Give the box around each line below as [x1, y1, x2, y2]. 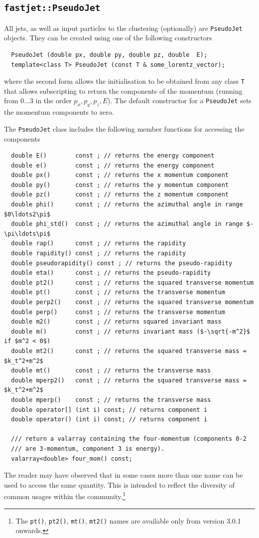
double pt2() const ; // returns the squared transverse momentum [11, 279, 254, 286]
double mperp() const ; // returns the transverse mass [11, 396, 211, 403]
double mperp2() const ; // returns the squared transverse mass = [11, 376, 247, 384]
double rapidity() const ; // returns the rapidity [11, 250, 186, 257]
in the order [35, 95, 72, 106]
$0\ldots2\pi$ [4, 210, 51, 218]
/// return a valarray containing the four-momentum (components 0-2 [11, 435, 247, 443]
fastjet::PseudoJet [4, 2, 101, 13]
